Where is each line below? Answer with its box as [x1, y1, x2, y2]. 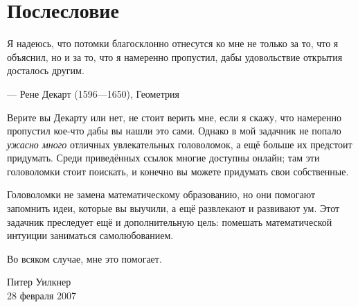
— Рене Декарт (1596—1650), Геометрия [7, 86, 179, 100]
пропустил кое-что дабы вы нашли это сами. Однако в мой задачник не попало [7, 123, 341, 138]
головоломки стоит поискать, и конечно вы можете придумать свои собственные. [7, 164, 349, 178]
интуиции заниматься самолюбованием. [7, 228, 174, 243]
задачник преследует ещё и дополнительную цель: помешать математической [7, 214, 332, 229]
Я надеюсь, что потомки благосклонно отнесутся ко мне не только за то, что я [7, 36, 339, 51]
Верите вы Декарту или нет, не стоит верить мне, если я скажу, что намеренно [7, 109, 342, 124]
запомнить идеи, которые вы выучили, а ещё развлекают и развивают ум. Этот [7, 201, 340, 216]
